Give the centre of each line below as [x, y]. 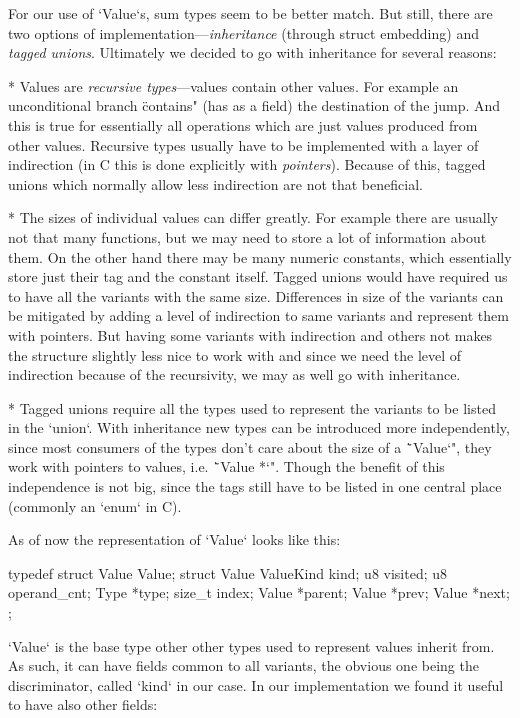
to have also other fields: [83, 704]
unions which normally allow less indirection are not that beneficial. [215, 183]
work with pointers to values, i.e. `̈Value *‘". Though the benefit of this [226, 466]
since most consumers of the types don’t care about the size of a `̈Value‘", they [250, 446]
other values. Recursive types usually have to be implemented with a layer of [243, 144]
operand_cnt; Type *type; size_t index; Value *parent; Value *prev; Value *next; [259, 592]
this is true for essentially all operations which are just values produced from [243, 124]
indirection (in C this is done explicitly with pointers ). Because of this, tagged [247, 164]
